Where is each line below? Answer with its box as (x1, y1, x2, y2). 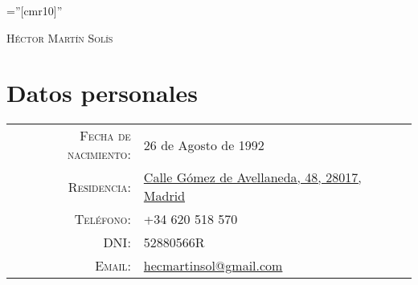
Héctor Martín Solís (6, 29, 113, 46)
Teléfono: (74, 210, 131, 229)
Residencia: (68, 177, 131, 196)
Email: (95, 256, 131, 275)
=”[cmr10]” (6, 2, 63, 18)
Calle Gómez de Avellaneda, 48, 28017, (143, 168, 362, 187)
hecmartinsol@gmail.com (143, 256, 283, 275)
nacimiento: (67, 145, 131, 164)
